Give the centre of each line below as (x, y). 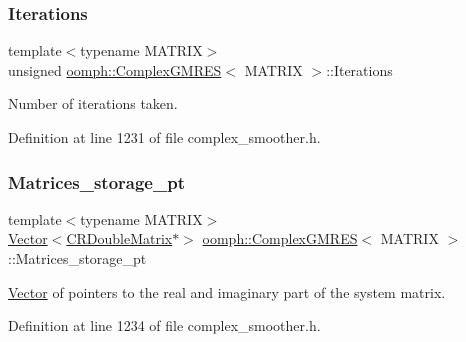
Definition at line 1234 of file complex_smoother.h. (164, 325)
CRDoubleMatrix (119, 238)
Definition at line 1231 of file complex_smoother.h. (164, 137)
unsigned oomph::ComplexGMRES (115, 69)
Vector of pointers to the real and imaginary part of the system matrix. (227, 291)
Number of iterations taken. (93, 103)
